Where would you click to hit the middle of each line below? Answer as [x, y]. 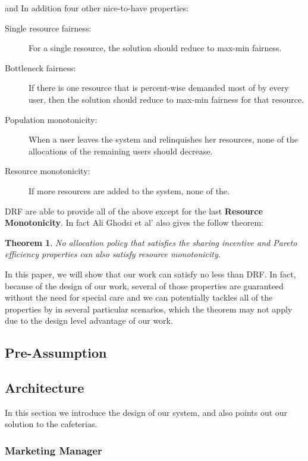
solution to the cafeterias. [51, 424]
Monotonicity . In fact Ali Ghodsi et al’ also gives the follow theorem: [134, 222]
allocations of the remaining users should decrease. [121, 151]
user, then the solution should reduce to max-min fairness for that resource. [166, 99]
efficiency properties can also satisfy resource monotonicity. [113, 254]
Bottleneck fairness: [40, 67]
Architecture [45, 388]
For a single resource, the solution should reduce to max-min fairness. [155, 48]
